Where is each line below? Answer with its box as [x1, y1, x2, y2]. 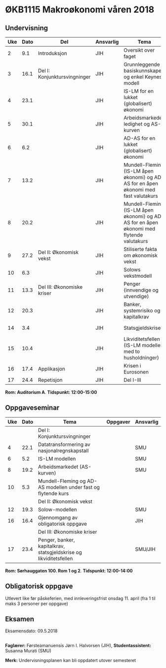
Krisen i [123, 363, 141, 369]
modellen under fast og [46, 484, 100, 490]
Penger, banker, [38, 536, 75, 543]
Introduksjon [38, 50, 68, 57]
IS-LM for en [123, 88, 154, 94]
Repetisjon [38, 376, 63, 383]
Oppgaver [106, 418, 130, 425]
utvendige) [123, 293, 149, 300]
